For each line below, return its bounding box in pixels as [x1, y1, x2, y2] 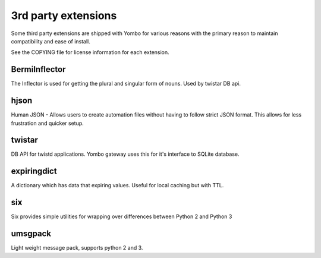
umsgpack [11, 229, 52, 239]
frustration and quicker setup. [11, 119, 84, 127]
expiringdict [11, 166, 57, 177]
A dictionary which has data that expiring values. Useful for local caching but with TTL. [11, 182, 224, 189]
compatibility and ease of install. [11, 37, 90, 45]
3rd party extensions [11, 9, 117, 22]
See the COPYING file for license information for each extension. [11, 49, 169, 56]
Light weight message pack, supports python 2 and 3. [11, 244, 143, 251]
